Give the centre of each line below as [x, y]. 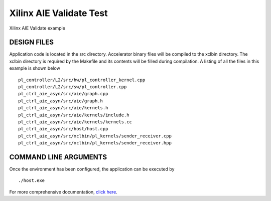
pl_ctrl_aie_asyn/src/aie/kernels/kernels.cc [75, 122]
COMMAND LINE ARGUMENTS [58, 157]
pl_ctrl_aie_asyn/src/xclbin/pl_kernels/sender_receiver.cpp [95, 136]
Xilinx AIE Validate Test [58, 13]
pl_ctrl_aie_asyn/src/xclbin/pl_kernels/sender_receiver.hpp [95, 143]
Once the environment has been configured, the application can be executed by [92, 169]
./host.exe [32, 181]
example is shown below [35, 68]
